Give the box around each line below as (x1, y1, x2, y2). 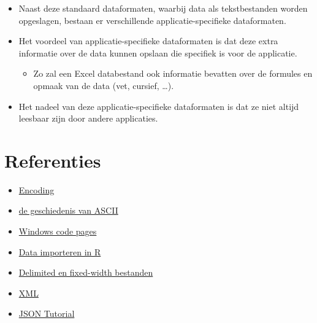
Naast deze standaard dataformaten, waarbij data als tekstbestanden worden (18, 2, 308, 14)
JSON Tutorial (18, 307, 75, 320)
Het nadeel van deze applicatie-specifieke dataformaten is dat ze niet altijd (18, 99, 299, 112)
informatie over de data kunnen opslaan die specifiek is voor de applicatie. (18, 46, 297, 59)
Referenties (4, 147, 101, 173)
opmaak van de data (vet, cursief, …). (33, 79, 174, 91)
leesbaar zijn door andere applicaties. (18, 112, 158, 125)
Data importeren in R (18, 245, 101, 258)
